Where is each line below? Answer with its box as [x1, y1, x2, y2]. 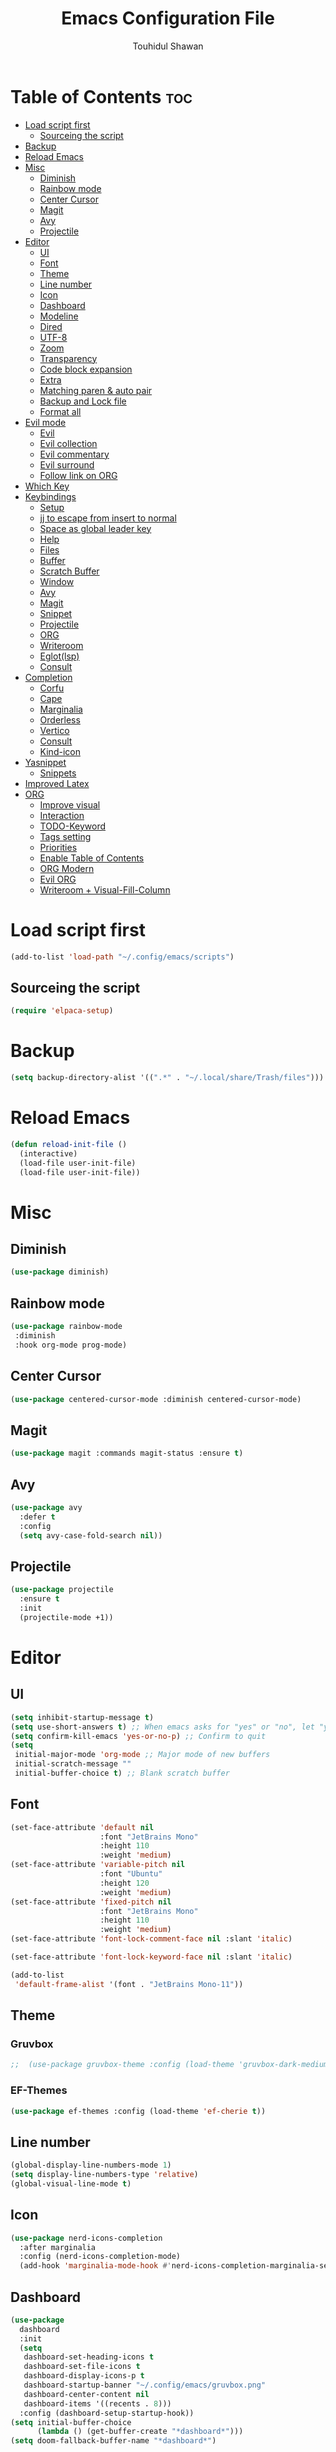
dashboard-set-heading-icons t [23, 2352, 155, 2362]
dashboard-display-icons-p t [23, 2371, 145, 2381]
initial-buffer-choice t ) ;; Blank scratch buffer [14, 1768, 230, 1778]
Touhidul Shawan [132, 40, 204, 52]
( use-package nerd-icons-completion [10, 2233, 163, 2243]
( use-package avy [10, 1502, 83, 1512]
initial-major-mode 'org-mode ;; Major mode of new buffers [14, 1750, 271, 1760]
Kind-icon [39, 745, 81, 757]
